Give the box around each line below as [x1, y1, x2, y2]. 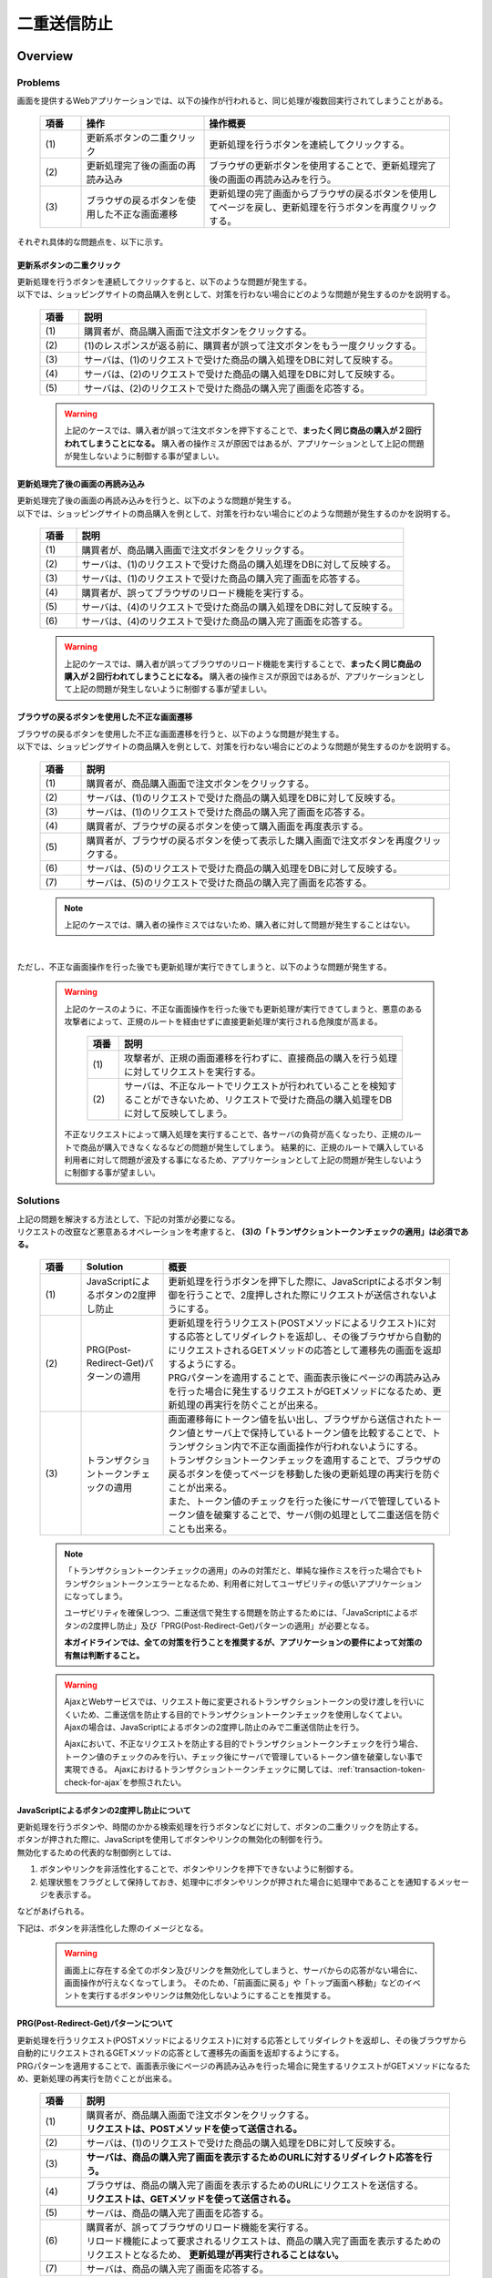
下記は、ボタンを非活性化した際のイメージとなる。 [16, 1923, 209, 1934]
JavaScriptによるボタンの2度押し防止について [16, 1804, 191, 1815]
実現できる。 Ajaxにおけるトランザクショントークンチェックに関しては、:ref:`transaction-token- [64, 1764, 425, 1775]
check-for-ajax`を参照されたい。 [64, 1777, 187, 1788]
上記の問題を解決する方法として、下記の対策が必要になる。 [16, 1213, 241, 1225]
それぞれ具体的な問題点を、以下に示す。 [16, 236, 169, 247]
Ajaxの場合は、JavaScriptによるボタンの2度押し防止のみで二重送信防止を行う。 [64, 1722, 364, 1733]
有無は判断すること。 [64, 1649, 145, 1660]
